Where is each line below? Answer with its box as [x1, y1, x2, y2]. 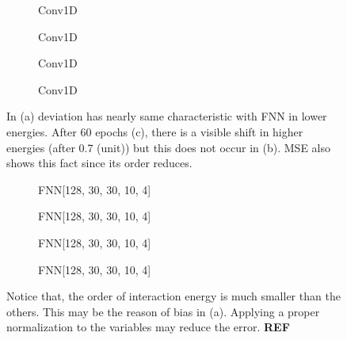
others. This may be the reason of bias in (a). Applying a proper [6, 303, 320, 319]
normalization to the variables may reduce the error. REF [6, 319, 290, 335]
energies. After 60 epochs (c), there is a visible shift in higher [6, 123, 303, 139]
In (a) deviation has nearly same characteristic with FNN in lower [6, 108, 327, 124]
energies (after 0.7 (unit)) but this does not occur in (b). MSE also [6, 139, 330, 155]
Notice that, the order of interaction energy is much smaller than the [6, 288, 341, 304]
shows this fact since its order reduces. [6, 155, 193, 171]
